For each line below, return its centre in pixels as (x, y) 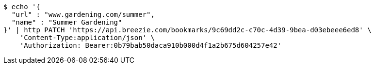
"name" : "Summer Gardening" (67, 22)
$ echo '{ (22, 7)
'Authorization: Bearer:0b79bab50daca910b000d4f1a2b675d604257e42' (151, 45)
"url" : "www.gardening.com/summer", (83, 14)
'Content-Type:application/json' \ (87, 38)
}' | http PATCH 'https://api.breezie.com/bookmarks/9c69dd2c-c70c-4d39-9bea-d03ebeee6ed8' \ (187, 30)
